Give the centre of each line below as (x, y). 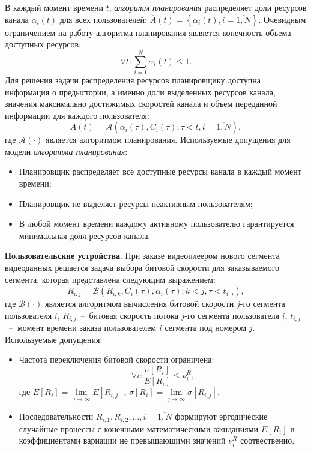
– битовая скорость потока (129, 315)
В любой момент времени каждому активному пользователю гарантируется (156, 224)
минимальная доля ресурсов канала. (85, 235)
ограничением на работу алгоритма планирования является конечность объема (148, 32)
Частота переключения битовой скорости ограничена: (116, 359)
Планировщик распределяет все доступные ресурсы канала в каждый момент (160, 171)
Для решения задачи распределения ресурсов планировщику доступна (133, 80)
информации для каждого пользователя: (77, 115)
